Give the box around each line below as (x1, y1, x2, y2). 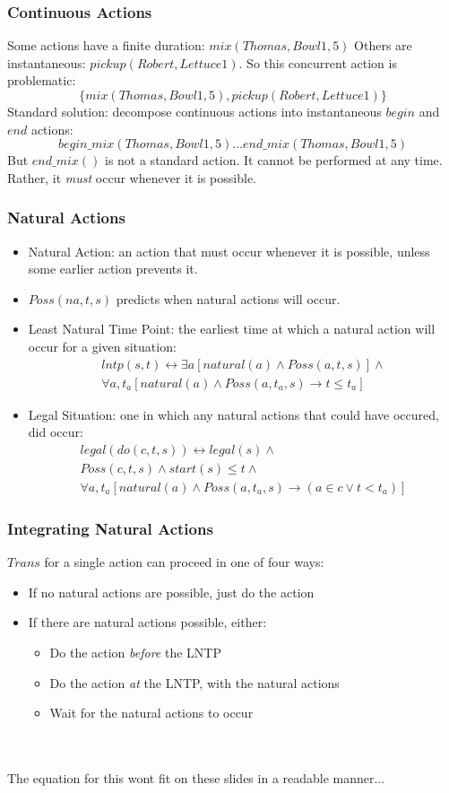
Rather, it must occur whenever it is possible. (7, 168, 257, 187)
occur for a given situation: (28, 336, 177, 355)
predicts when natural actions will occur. (116, 289, 341, 308)
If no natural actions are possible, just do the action (28, 582, 315, 601)
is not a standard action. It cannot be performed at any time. (104, 151, 443, 170)
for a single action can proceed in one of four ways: (44, 553, 324, 571)
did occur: (28, 423, 83, 441)
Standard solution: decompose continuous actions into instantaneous (7, 102, 382, 120)
